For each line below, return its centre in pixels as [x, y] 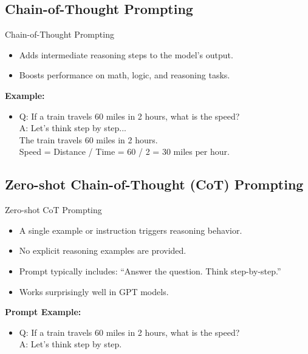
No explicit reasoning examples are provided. [103, 250]
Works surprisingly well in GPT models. [94, 291]
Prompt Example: [43, 312]
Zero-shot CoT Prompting [53, 210]
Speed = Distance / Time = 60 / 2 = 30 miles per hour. [124, 151]
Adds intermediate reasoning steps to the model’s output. [126, 54]
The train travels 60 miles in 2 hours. [88, 139]
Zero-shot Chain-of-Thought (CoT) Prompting [154, 184]
